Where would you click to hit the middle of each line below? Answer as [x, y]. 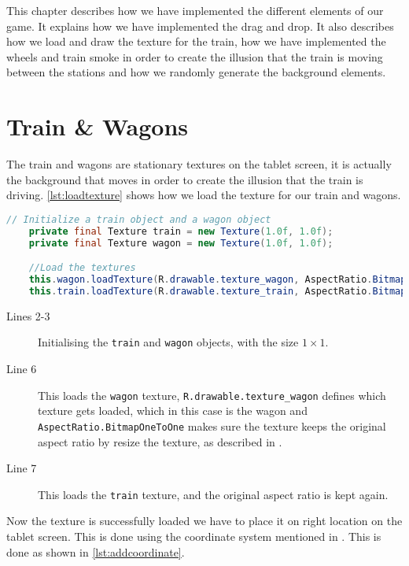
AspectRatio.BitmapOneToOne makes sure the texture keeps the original [212, 425]
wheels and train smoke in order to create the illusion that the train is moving [195, 56]
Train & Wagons [98, 126]
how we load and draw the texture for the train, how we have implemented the [196, 41]
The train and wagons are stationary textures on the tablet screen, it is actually [199, 164]
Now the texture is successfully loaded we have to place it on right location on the [204, 521]
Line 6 [22, 369]
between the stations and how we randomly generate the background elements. [196, 72]
